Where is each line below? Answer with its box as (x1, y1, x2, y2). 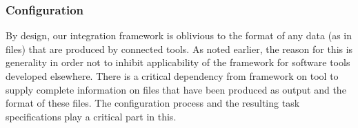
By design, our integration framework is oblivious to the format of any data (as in (6, 28, 352, 43)
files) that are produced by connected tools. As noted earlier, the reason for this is (6, 41, 353, 56)
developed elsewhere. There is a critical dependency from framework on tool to (6, 69, 339, 83)
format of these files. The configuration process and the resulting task (6, 96, 300, 110)
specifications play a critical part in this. (6, 109, 177, 123)
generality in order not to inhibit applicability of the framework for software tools (6, 55, 350, 70)
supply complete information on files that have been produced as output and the (6, 82, 346, 96)
